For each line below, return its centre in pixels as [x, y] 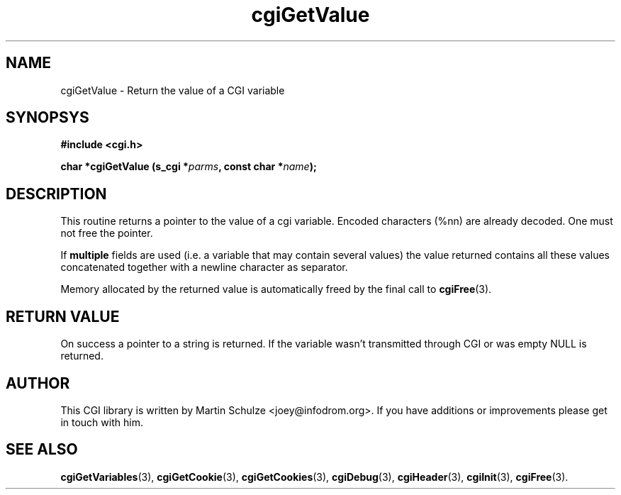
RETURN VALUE [63, 316]
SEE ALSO [42, 450]
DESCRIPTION [56, 194]
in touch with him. [102, 422]
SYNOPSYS [47, 118]
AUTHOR [38, 383]
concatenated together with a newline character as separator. [204, 267]
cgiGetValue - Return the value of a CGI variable [173, 90]
